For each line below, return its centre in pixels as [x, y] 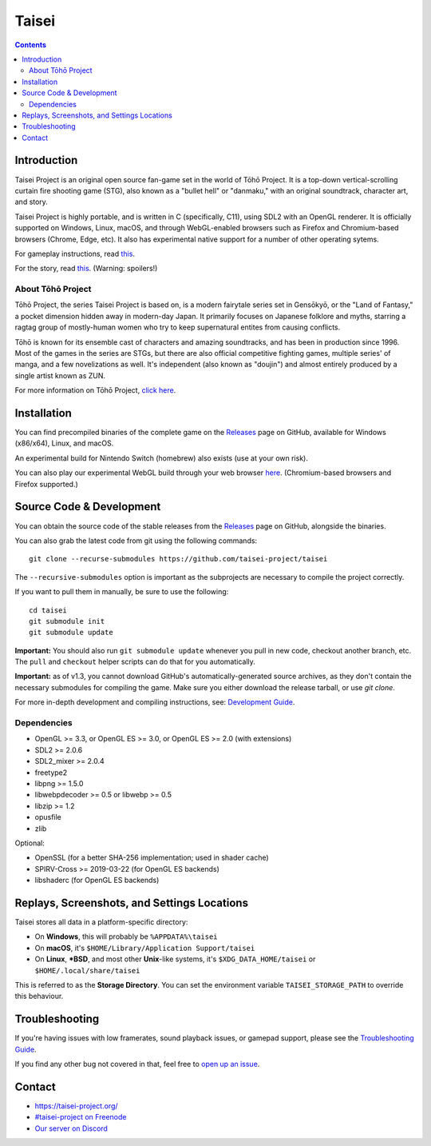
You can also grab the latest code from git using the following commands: [136, 541]
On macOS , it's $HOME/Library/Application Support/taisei [145, 948]
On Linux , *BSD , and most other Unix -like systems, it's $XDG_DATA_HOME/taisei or [175, 959]
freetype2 [51, 773]
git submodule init [67, 621]
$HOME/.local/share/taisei [87, 970]
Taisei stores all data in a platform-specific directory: [101, 922]
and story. [31, 202]
